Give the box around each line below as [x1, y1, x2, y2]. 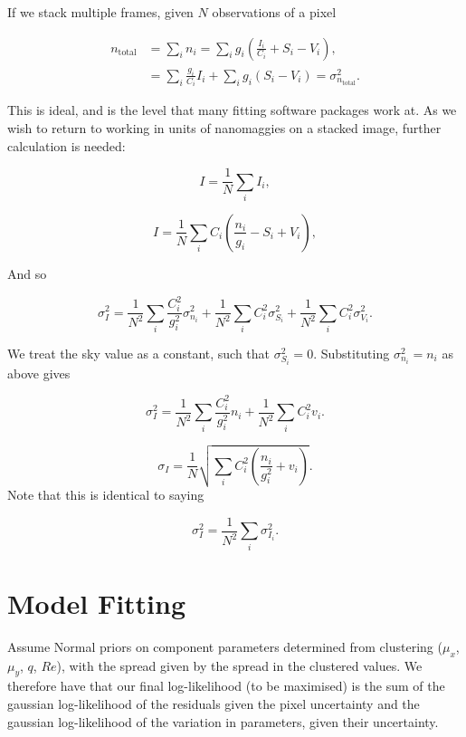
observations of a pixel [212, 3, 337, 21]
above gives [7, 363, 71, 382]
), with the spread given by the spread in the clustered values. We [56, 656, 423, 675]
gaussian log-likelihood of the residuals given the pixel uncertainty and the [7, 694, 420, 713]
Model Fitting [7, 584, 186, 621]
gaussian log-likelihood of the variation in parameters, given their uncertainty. [7, 712, 439, 731]
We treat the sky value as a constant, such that [7, 343, 271, 362]
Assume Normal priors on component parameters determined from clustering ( [7, 636, 442, 656]
